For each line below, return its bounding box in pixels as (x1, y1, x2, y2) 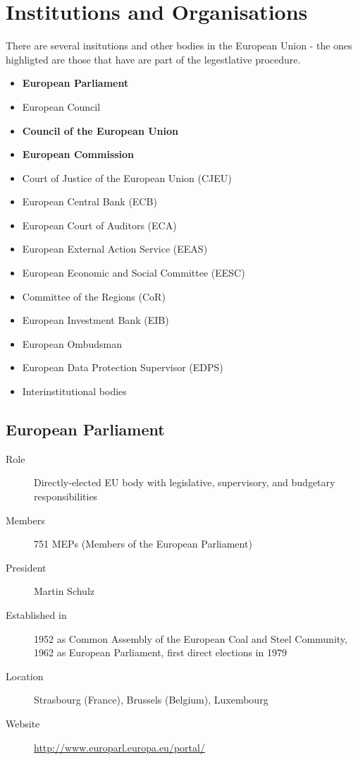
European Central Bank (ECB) (22, 194, 157, 209)
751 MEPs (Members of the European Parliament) (34, 536, 252, 551)
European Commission (22, 147, 135, 162)
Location (6, 668, 44, 683)
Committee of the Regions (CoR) (22, 289, 166, 303)
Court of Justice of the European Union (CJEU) (22, 170, 232, 185)
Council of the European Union (22, 123, 179, 138)
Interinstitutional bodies (22, 384, 127, 399)
